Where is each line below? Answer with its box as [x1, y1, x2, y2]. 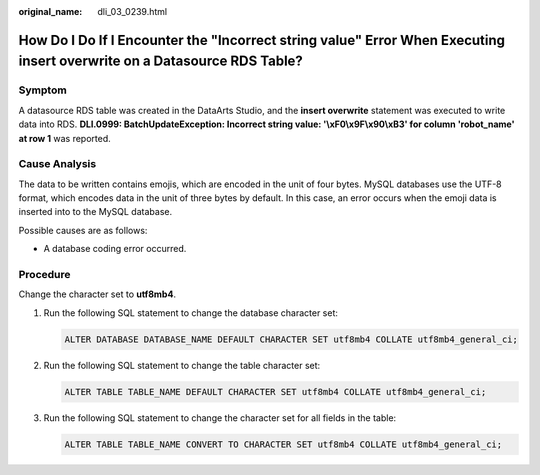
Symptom [18, 83, 67, 97]
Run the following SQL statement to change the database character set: [43, 306, 339, 319]
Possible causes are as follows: [18, 224, 148, 236]
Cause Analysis [18, 157, 97, 171]
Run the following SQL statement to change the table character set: [43, 359, 321, 371]
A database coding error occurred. [43, 243, 187, 255]
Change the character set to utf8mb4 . [18, 288, 177, 300]
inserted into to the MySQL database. [18, 206, 173, 218]
